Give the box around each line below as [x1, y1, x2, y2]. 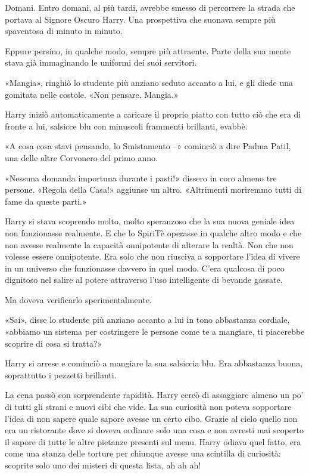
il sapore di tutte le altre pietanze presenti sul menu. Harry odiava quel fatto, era [5, 435, 301, 448]
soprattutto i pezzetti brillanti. [5, 368, 117, 381]
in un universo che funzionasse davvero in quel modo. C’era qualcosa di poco [5, 261, 285, 274]
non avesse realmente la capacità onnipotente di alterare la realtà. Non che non [5, 238, 294, 251]
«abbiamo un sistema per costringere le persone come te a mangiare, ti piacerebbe [5, 325, 305, 338]
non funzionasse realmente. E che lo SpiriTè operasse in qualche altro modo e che [5, 226, 302, 239]
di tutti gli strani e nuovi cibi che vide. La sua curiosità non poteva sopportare [5, 400, 292, 413]
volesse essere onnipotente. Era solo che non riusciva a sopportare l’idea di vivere [5, 250, 300, 263]
